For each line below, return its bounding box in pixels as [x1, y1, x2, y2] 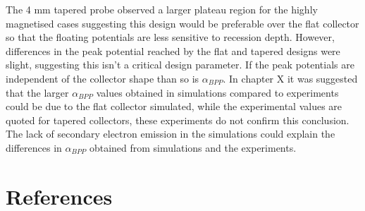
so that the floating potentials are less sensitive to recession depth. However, [6, 30, 335, 44]
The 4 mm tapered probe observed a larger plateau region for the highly [6, 2, 318, 16]
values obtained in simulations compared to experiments [96, 85, 339, 100]
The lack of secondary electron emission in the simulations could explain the [6, 126, 335, 141]
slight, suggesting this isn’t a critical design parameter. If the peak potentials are [6, 57, 354, 72]
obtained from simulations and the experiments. [89, 140, 297, 155]
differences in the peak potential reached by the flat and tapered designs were [6, 43, 340, 58]
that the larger [6, 85, 69, 100]
